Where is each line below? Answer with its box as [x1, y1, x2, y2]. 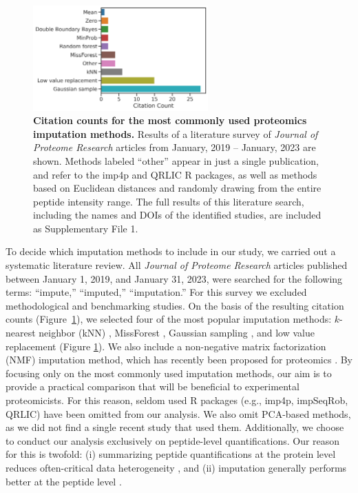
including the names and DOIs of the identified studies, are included [33, 208, 322, 222]
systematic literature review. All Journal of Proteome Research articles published [6, 258, 348, 272]
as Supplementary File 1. [33, 221, 138, 235]
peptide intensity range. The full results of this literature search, [33, 194, 304, 208]
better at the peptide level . [6, 474, 122, 488]
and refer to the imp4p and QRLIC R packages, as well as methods [33, 167, 317, 181]
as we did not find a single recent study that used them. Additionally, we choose [6, 420, 344, 434]
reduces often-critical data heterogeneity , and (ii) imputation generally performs [6, 460, 347, 474]
